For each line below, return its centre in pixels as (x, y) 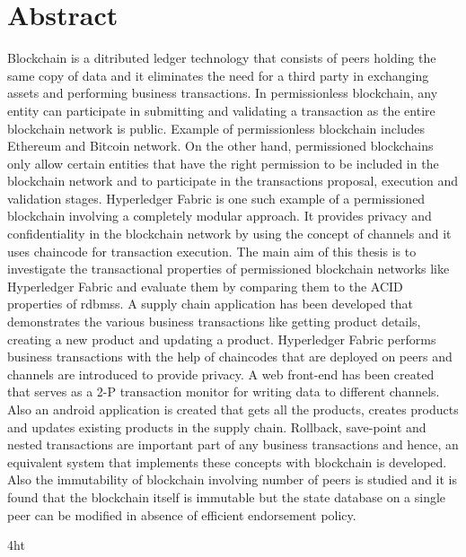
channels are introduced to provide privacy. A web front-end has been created (221, 374)
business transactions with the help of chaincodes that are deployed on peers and (230, 357)
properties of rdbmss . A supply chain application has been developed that (211, 304)
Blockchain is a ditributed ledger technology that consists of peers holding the (222, 58)
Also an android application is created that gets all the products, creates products (233, 409)
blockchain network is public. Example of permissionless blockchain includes (216, 128)
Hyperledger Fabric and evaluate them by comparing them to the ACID (205, 286)
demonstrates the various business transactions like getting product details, (214, 322)
